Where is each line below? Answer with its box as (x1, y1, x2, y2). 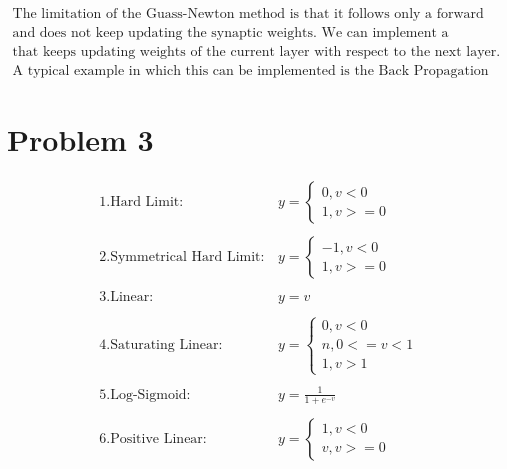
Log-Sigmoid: (110, 387, 191, 402)
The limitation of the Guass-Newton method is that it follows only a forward (12, 7, 484, 22)
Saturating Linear (110, 337, 219, 352)
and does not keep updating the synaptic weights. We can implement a (12, 26, 449, 41)
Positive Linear (110, 431, 203, 446)
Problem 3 (7, 119, 154, 160)
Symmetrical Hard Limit (110, 250, 261, 265)
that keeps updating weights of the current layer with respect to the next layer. (12, 45, 501, 60)
